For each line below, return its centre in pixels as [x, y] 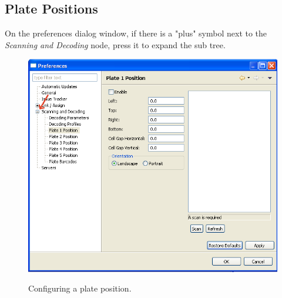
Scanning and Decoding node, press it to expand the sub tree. [115, 44]
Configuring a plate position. [80, 288]
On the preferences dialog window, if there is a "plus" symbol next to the [136, 33]
